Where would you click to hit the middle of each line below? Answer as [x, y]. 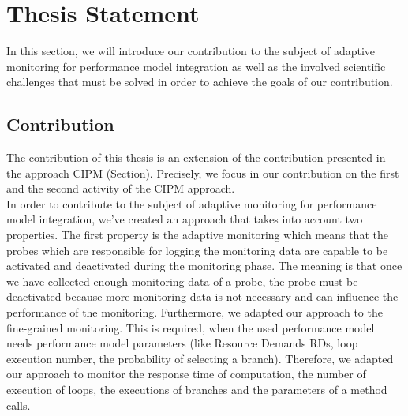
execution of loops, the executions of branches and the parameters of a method [197, 390]
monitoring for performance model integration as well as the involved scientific [196, 66]
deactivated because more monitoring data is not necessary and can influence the [202, 296]
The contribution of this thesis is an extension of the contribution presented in [196, 157]
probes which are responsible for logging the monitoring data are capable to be [197, 250]
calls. [19, 405]
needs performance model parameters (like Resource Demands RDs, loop [182, 343]
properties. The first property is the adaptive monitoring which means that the [197, 235]
